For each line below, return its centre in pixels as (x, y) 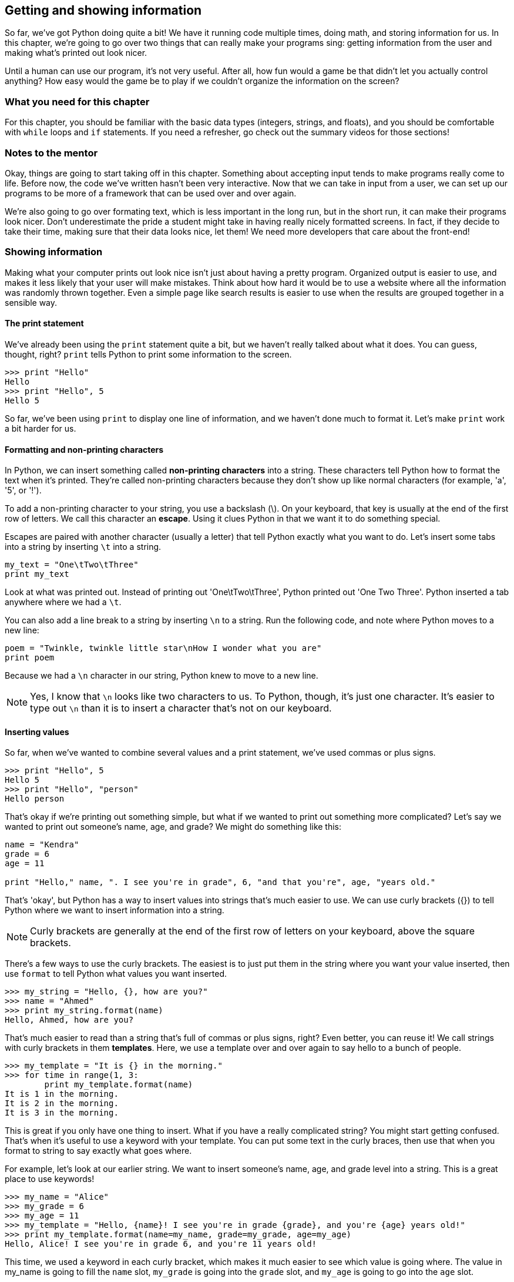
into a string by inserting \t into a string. (83, 547)
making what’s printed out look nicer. (76, 53)
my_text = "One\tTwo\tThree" (72, 565)
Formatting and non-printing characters (84, 449)
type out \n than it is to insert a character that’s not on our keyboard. (181, 708)
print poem (30, 658)
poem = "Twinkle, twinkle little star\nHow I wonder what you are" (163, 648)
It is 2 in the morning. (62, 1104)
